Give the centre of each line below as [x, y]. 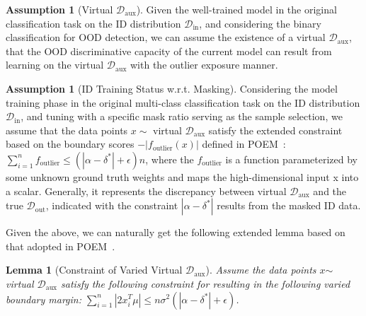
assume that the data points [67, 130]
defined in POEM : [244, 144]
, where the [170, 159]
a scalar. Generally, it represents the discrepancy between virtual [146, 191]
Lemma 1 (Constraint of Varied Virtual [94, 270]
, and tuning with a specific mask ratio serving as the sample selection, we [182, 116]
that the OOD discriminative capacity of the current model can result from [169, 51]
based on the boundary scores [70, 144]
